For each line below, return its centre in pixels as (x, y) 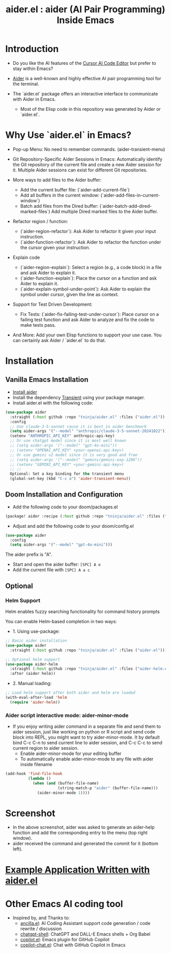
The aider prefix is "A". (29, 554)
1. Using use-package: (36, 631)
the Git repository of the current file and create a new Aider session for (87, 164)
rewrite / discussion (41, 929)
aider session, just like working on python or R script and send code (84, 732)
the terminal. (26, 84)
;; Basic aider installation (36, 641)
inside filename (36, 765)
